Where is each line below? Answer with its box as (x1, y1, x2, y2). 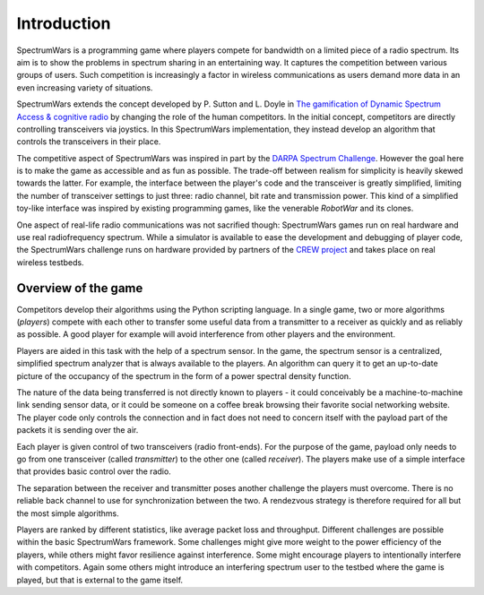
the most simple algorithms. (16, 507, 120, 519)
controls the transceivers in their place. (16, 136, 161, 147)
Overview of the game (16, 280, 143, 296)
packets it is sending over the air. (16, 425, 139, 435)
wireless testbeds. (16, 256, 84, 268)
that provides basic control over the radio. (16, 466, 172, 477)
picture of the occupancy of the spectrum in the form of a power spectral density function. (16, 370, 351, 381)
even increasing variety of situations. (16, 82, 153, 93)
